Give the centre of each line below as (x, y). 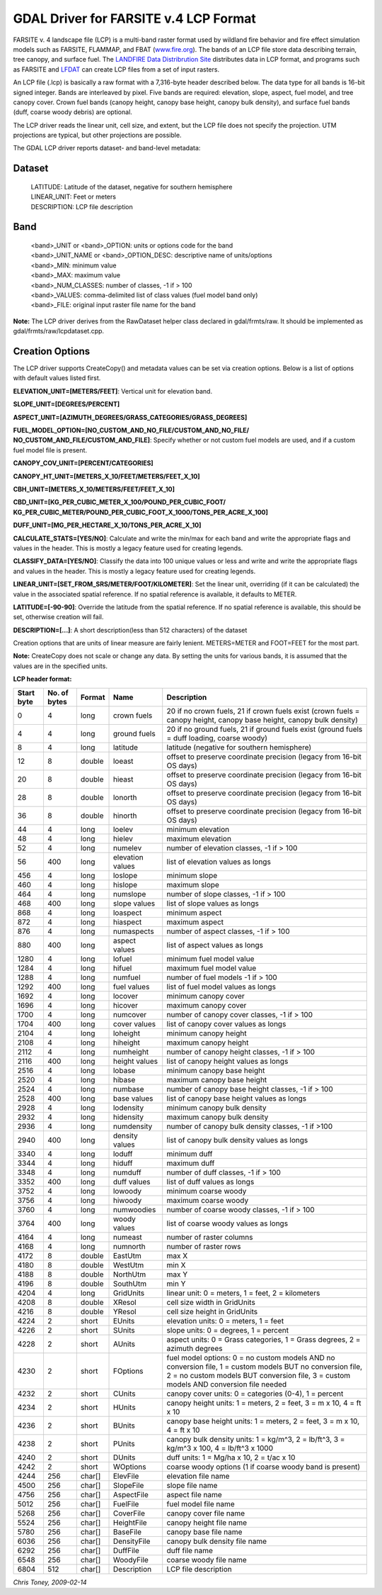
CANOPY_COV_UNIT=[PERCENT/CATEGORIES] (83, 463)
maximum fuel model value (212, 968)
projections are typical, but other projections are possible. (97, 135)
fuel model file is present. (50, 450)
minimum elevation (198, 829)
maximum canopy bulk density (218, 1117)
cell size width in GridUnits (211, 1302)
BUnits (124, 1426)
